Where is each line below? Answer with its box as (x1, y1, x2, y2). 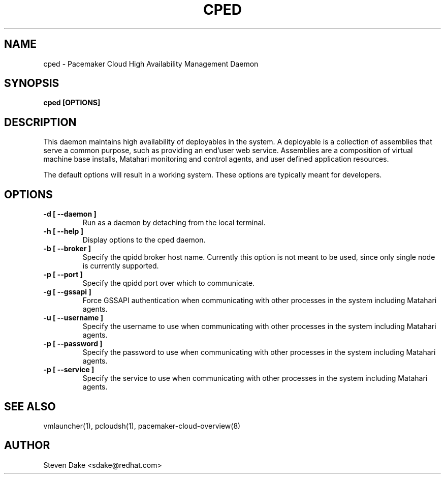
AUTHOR (4, 439, 50, 452)
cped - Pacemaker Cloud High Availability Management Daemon (43, 59, 259, 68)
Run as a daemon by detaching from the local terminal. (82, 218, 266, 227)
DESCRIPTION (4, 115, 77, 129)
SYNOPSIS (4, 77, 59, 90)
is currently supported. (82, 261, 159, 271)
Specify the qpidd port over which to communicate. (82, 279, 255, 288)
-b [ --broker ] (43, 244, 91, 253)
